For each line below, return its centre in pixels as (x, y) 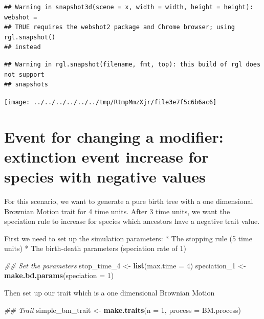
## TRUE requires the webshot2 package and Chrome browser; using (120, 27)
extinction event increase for (106, 156)
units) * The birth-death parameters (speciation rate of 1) (95, 248)
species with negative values (105, 176)
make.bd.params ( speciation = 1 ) (59, 275)
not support (24, 74)
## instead (23, 47)
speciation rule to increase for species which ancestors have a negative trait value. (132, 221)
